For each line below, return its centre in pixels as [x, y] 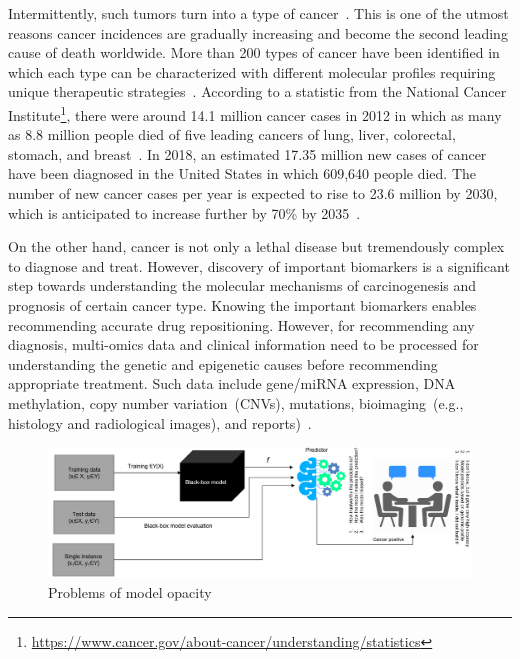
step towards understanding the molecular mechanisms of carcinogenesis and [242, 285]
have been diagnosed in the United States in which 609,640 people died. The [242, 173]
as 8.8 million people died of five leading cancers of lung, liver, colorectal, [232, 134]
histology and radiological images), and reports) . [160, 422]
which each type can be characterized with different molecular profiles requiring [252, 71]
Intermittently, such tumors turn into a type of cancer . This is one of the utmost [258, 13]
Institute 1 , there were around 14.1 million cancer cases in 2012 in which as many [255, 113]
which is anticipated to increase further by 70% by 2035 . [184, 212]
